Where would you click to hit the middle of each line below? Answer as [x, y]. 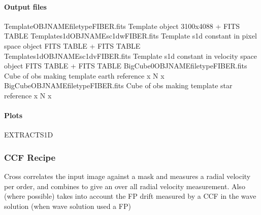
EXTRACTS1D [29, 135]
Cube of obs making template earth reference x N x [84, 75]
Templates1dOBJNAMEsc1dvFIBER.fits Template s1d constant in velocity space [131, 56]
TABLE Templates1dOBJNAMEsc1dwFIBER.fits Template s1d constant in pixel [130, 36]
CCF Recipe [30, 157]
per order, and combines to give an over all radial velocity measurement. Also [125, 186]
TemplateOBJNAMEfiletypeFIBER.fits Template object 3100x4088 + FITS [122, 26]
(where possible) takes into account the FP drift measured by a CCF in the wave [130, 196]
